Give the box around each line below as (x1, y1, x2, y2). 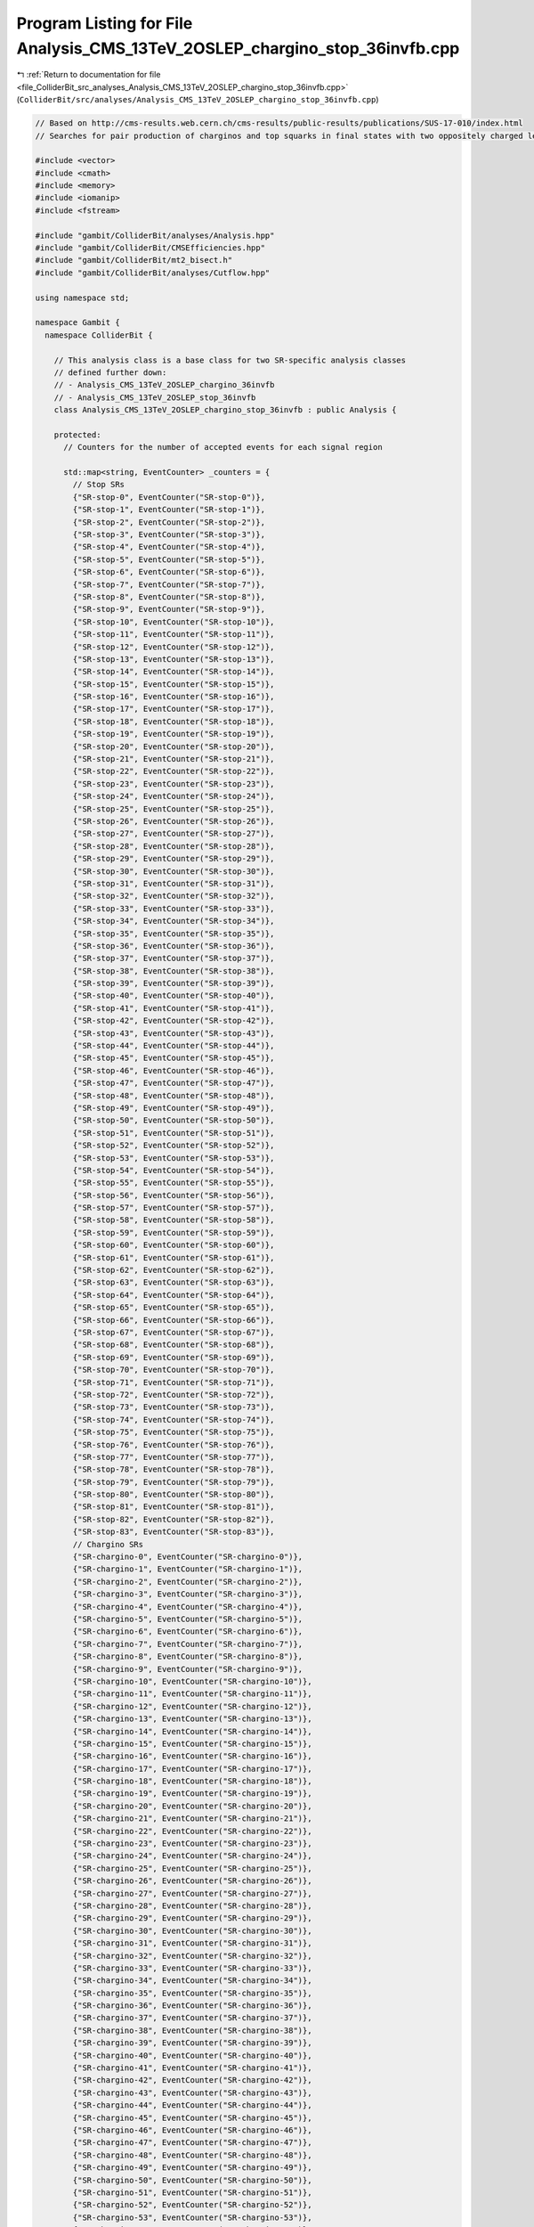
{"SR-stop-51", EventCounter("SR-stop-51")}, (72, 1128, 275, 1138)
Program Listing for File (16, 13, 193, 33)
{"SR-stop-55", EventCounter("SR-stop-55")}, (72, 1178, 275, 1188)
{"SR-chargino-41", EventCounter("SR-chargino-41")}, (72, 2063, 312, 2073)
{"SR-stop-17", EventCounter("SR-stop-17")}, (72, 704, 275, 714)
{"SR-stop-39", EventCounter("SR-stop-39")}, (72, 978, 275, 989)
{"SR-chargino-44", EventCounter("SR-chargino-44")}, (72, 2101, 312, 2110)
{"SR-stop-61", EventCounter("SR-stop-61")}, (72, 1252, 275, 1262)
